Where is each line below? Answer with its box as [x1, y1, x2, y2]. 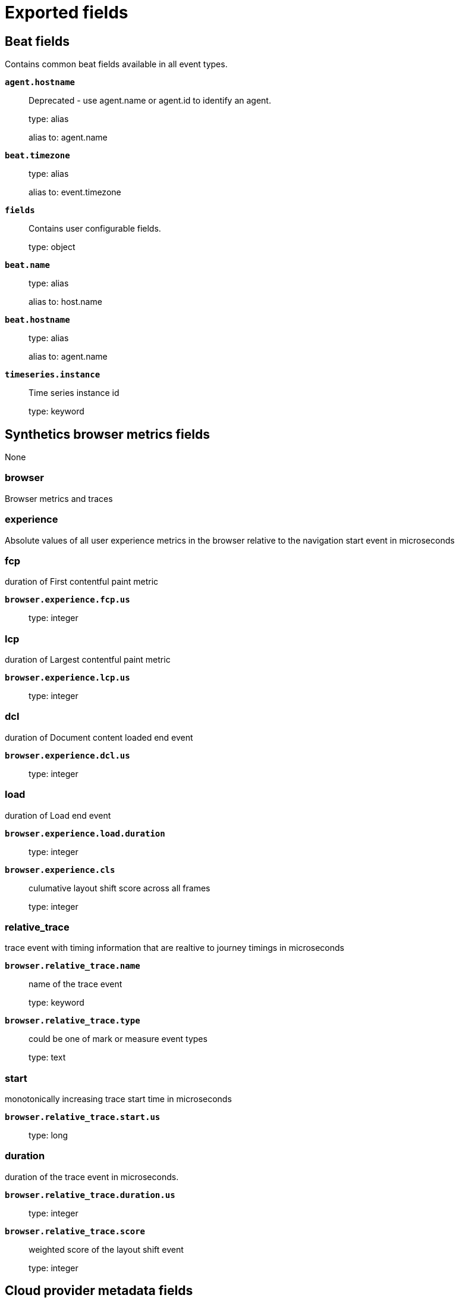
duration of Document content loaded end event [5, 732, 193, 742]
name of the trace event [29, 979, 122, 990]
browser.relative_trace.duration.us [5, 1190, 175, 1200]
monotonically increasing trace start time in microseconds [5, 1094, 232, 1104]
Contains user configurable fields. [29, 223, 161, 234]
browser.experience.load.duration [5, 828, 165, 838]
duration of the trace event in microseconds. [5, 1171, 179, 1182]
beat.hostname [5, 315, 70, 325]
